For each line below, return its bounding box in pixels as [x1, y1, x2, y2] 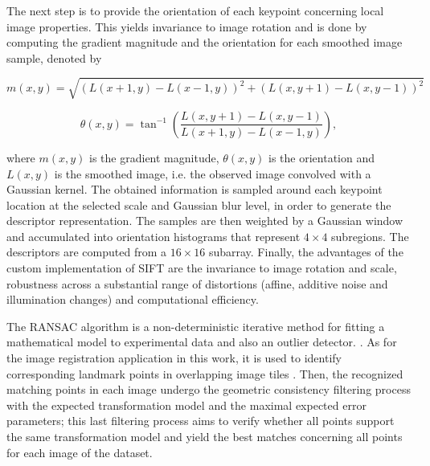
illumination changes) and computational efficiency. [6, 291, 259, 308]
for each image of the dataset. [6, 444, 153, 460]
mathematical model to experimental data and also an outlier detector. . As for [6, 333, 397, 350]
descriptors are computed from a [6, 243, 167, 260]
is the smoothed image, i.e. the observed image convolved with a [54, 165, 371, 182]
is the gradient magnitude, [89, 149, 219, 166]
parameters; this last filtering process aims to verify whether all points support [6, 412, 395, 429]
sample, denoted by [6, 49, 102, 66]
